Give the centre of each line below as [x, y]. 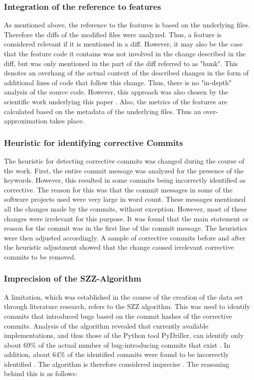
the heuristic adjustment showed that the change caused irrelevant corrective [119, 247]
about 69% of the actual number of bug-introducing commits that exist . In [117, 344]
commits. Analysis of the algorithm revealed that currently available [106, 325]
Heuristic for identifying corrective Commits [93, 142]
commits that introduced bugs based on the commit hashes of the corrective [118, 316]
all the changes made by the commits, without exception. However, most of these [126, 208]
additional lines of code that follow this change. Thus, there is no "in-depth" [118, 82]
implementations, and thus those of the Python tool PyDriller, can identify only [124, 335]
